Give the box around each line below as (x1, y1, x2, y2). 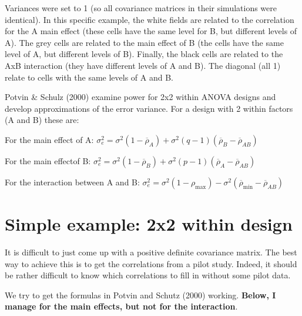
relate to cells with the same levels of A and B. (5, 71, 174, 83)
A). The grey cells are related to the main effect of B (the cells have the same (5, 36, 284, 48)
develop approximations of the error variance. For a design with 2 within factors (5, 102, 293, 114)
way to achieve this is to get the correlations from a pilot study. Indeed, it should (5, 257, 297, 270)
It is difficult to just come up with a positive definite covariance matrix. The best (5, 246, 297, 258)
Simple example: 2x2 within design (5, 212, 293, 236)
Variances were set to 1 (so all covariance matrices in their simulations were (5, 2, 277, 14)
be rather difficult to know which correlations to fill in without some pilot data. (5, 269, 291, 281)
